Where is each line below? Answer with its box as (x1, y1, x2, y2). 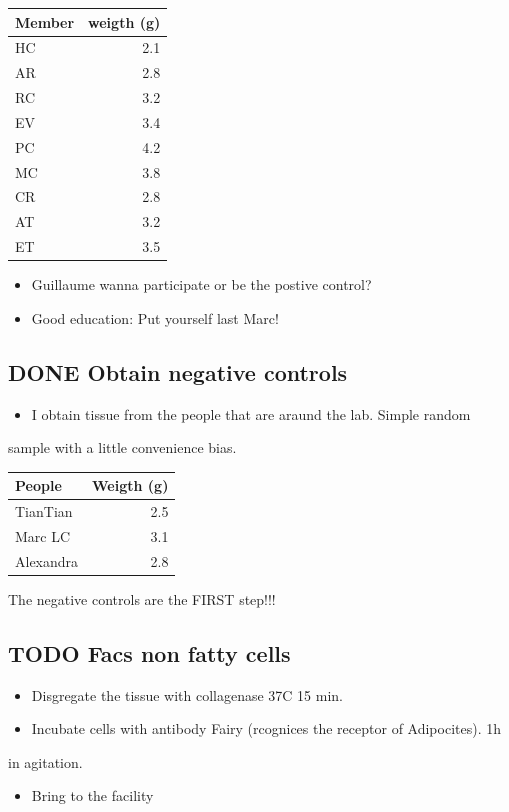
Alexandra (15, 550, 79, 571)
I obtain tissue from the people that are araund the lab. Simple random (31, 403, 471, 424)
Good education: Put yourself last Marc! (31, 307, 279, 328)
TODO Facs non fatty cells (8, 637, 291, 668)
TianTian (15, 501, 73, 522)
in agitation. (8, 751, 83, 772)
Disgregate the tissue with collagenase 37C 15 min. (31, 684, 344, 705)
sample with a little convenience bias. (8, 437, 237, 458)
